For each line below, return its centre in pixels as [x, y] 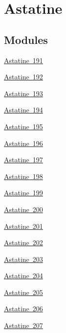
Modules [26, 39]
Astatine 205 [23, 292]
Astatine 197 [23, 160]
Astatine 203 [23, 259]
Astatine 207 [23, 325]
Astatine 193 [23, 93]
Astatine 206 [23, 309]
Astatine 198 [23, 176]
